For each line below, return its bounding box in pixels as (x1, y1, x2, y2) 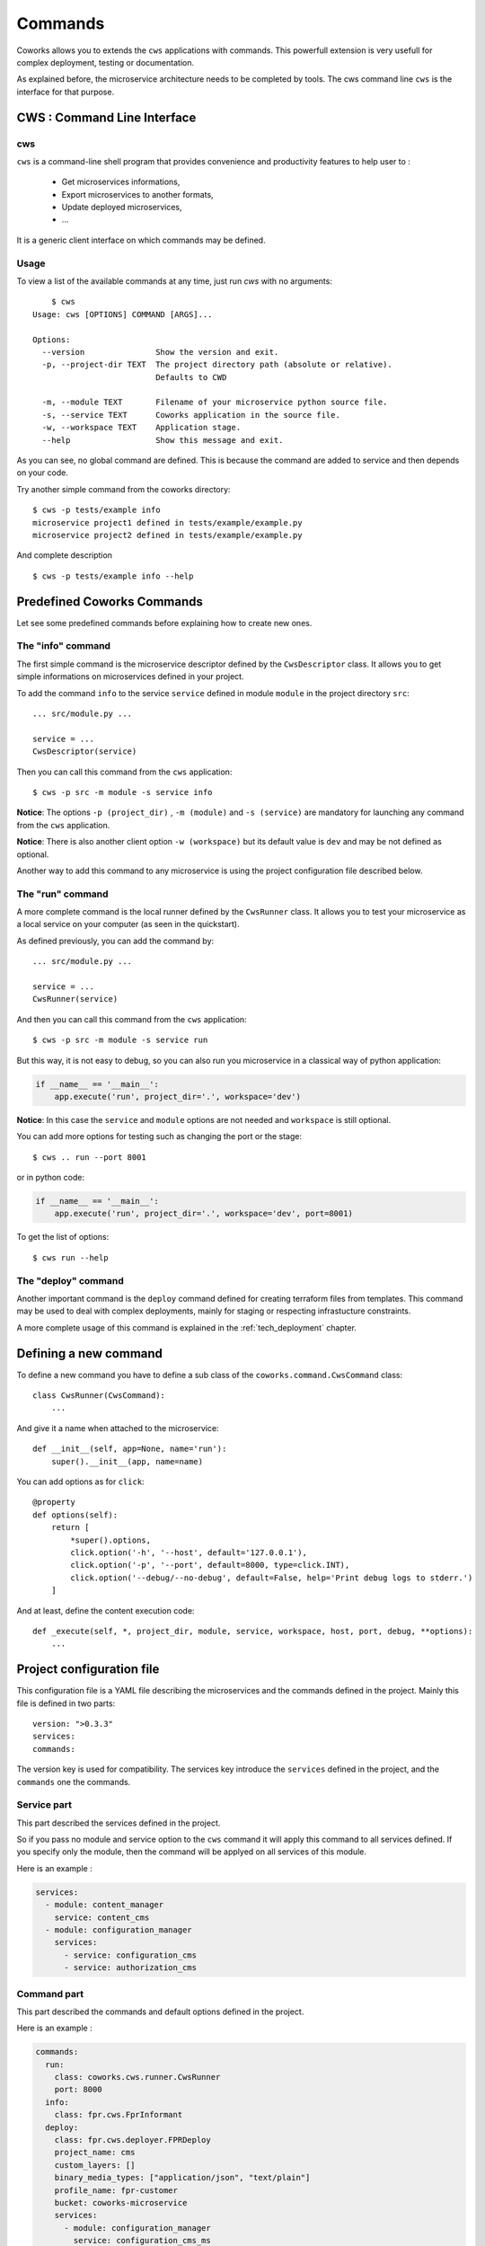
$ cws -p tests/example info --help (32, 570, 194, 581)
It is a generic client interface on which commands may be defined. (16, 234, 266, 245)
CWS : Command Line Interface (16, 110, 197, 125)
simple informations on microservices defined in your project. (16, 671, 244, 682)
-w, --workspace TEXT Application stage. (41, 422, 242, 433)
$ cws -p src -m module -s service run (32, 1035, 208, 1046)
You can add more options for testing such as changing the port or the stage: (16, 1131, 303, 1142)
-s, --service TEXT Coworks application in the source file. (41, 410, 340, 420)
